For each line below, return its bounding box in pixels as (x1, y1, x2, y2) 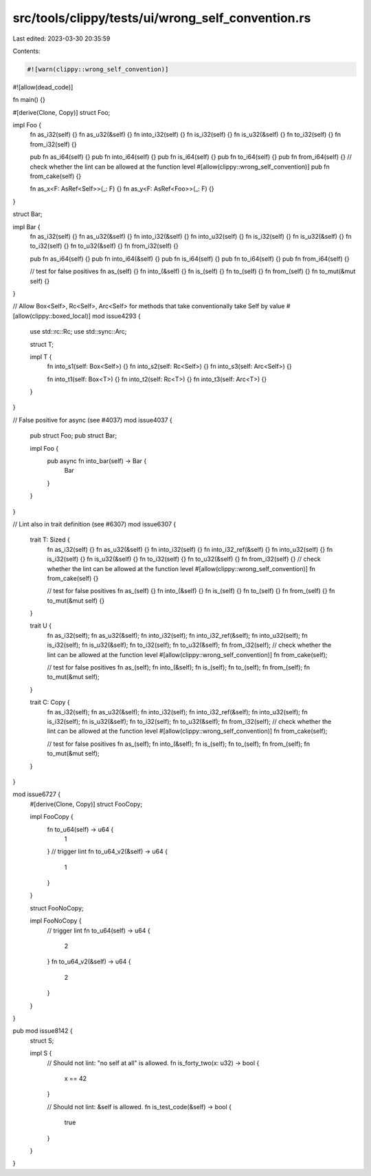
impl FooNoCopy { (30, 917, 82, 925)
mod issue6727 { (12, 790, 61, 798)
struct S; (30, 1036, 54, 1045)
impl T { (30, 352, 52, 361)
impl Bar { (12, 222, 41, 231)
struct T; (30, 340, 54, 348)
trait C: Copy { (30, 698, 70, 707)
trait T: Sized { (30, 535, 70, 544)
